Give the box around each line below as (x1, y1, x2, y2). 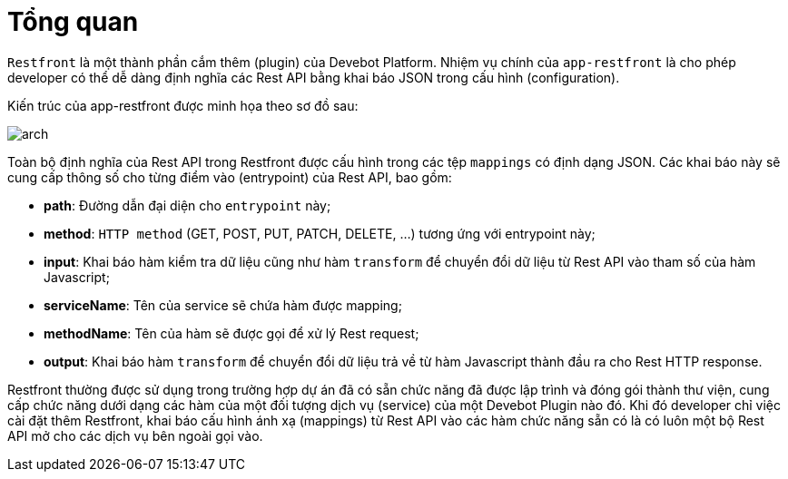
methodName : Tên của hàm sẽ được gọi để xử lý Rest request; (44, 325, 419, 341)
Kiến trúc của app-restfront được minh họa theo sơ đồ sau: (7, 97, 359, 113)
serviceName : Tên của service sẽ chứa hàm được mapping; (44, 297, 402, 313)
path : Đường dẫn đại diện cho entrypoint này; (44, 197, 331, 213)
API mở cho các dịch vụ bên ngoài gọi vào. (7, 427, 263, 444)
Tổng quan (7, 6, 139, 37)
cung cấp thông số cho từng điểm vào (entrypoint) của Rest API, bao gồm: (7, 169, 452, 185)
